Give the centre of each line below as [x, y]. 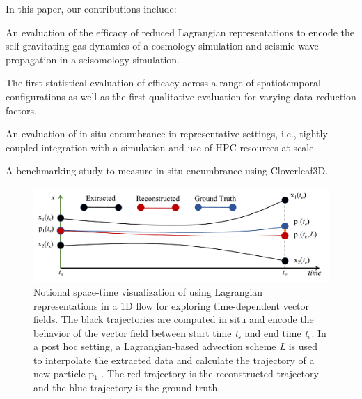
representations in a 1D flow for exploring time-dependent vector [172, 305]
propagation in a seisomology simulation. [93, 59]
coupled [22, 147]
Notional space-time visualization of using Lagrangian [148, 291]
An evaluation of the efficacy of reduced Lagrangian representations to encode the [180, 32]
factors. [21, 110]
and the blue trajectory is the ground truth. [127, 387]
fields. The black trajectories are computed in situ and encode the [174, 319]
